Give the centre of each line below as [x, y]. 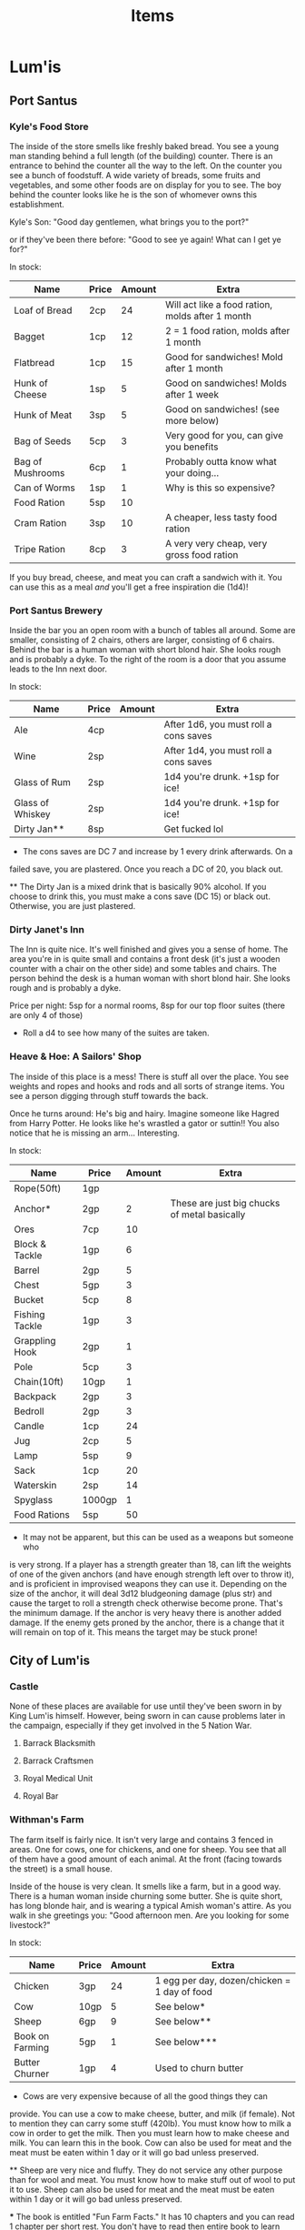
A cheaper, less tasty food [221, 517]
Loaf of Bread [43, 310]
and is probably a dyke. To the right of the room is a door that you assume [148, 660]
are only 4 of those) [46, 1015]
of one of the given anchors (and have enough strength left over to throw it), [152, 1574]
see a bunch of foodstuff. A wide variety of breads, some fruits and [135, 175]
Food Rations [42, 1514]
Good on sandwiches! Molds [226, 383]
